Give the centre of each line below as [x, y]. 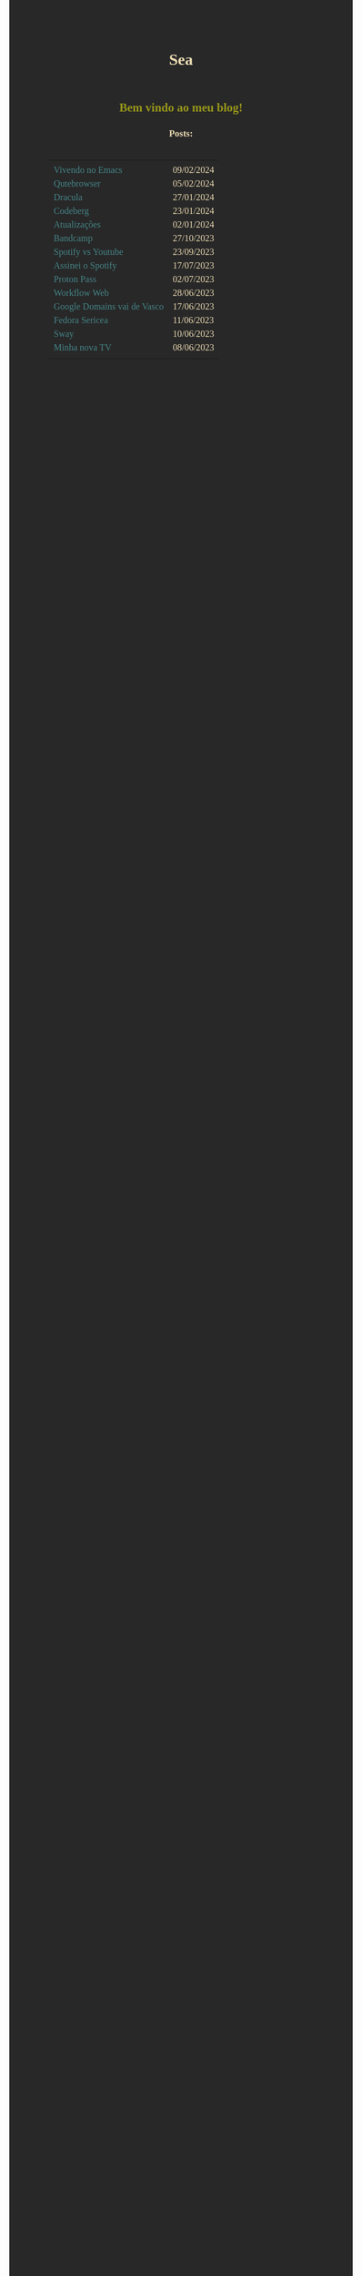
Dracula [68, 198]
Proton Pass [75, 279]
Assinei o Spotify [85, 266]
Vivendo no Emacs [88, 170]
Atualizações [77, 225]
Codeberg [71, 211]
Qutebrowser [77, 184]
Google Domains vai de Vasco [109, 307]
